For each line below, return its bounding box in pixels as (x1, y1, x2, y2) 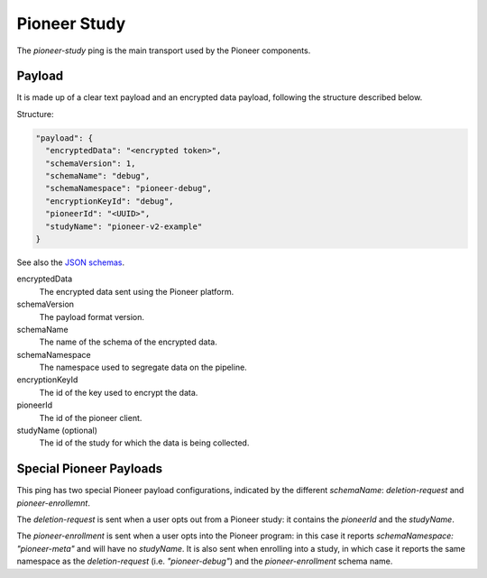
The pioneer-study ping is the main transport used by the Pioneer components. (16, 45, 311, 56)
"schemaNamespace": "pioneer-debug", (45, 183, 212, 194)
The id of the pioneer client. (39, 412, 142, 423)
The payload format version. (39, 311, 144, 322)
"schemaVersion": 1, (45, 158, 136, 169)
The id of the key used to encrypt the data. (39, 387, 198, 398)
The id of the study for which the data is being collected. (39, 437, 250, 448)
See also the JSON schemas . (16, 257, 125, 268)
